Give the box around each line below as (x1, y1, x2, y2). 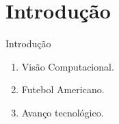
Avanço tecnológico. (21, 105, 104, 119)
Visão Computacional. (21, 59, 114, 73)
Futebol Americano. (21, 82, 105, 97)
